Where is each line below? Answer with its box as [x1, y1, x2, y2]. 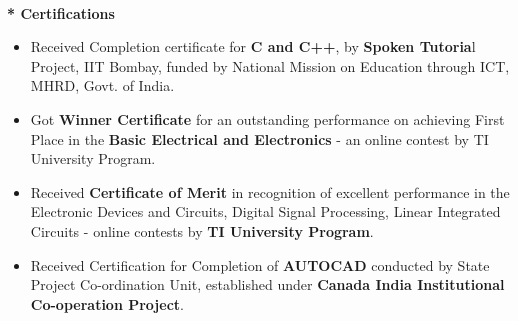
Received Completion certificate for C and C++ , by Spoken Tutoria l [30, 36, 476, 57]
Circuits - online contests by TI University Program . [30, 220, 374, 241]
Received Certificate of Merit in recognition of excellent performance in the [30, 181, 510, 202]
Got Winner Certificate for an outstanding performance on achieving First [30, 108, 505, 129]
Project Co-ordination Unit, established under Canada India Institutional [30, 274, 505, 295]
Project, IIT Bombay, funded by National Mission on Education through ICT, [30, 55, 510, 76]
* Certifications [7, 2, 115, 23]
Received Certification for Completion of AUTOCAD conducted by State [30, 254, 490, 275]
